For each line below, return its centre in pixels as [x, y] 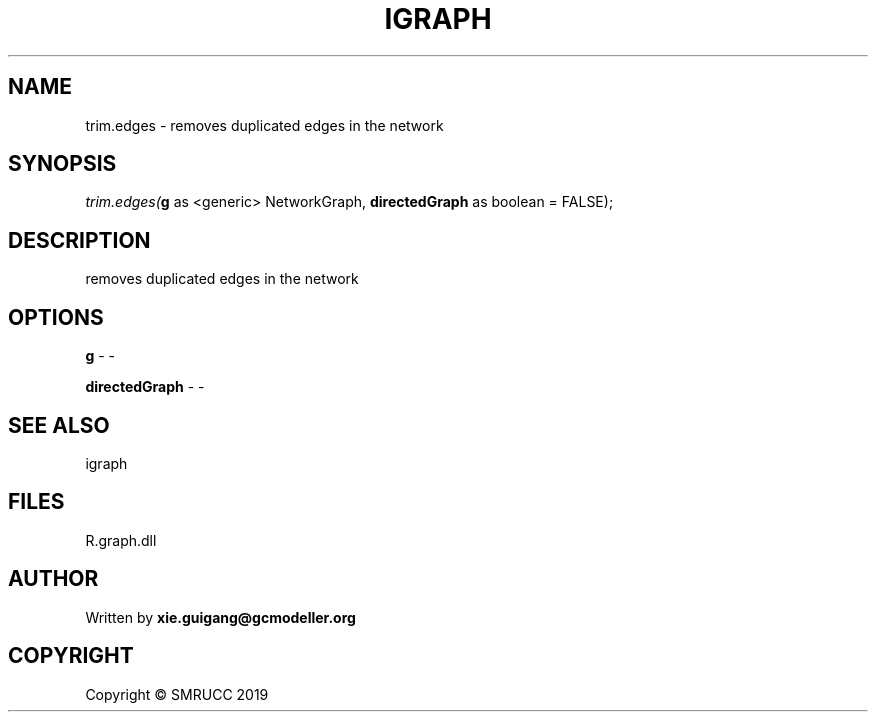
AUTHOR [53, 579]
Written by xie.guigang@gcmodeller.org [220, 617]
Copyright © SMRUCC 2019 [177, 694]
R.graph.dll [121, 540]
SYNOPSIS [62, 164]
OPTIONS [56, 317]
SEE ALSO [59, 425]
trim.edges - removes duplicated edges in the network [264, 125]
